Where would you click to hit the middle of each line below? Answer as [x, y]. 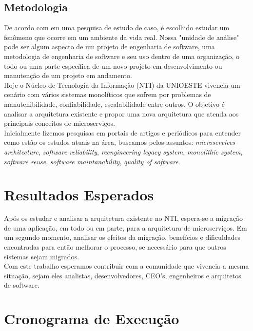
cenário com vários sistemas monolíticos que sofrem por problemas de [107, 94]
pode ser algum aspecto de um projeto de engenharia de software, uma [109, 47]
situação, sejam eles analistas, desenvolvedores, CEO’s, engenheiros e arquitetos [123, 275]
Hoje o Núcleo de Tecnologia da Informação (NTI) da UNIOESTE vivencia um [122, 85]
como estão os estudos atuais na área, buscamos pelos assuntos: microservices [120, 142]
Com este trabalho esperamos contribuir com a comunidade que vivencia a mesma [126, 266]
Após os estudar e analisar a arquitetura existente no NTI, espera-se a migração [123, 218]
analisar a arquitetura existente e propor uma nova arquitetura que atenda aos [121, 113]
